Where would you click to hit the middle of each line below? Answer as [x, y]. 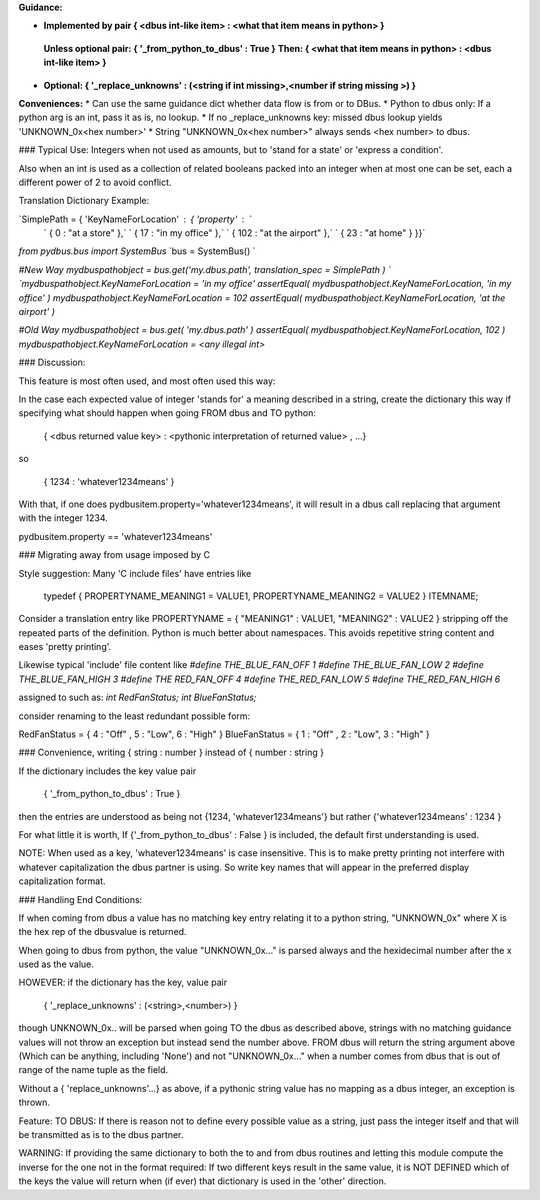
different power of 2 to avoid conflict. [95, 182]
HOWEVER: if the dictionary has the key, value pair [123, 982]
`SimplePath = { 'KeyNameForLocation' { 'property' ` [135, 219]
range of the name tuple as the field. [93, 1070]
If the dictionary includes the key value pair [107, 771]
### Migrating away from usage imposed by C [114, 555]
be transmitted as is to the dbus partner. [101, 1134]
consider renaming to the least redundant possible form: [134, 716]
